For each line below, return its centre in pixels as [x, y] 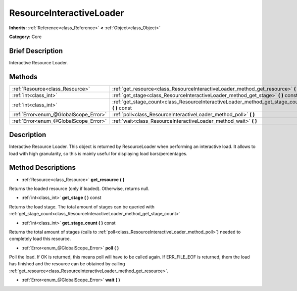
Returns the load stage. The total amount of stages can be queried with [82, 207]
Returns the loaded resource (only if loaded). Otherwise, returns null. [79, 189]
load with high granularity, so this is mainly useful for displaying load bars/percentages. [98, 153]
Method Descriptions [43, 168]
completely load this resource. [40, 239]
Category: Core [25, 37]
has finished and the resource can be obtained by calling [67, 264]
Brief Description [36, 51]
